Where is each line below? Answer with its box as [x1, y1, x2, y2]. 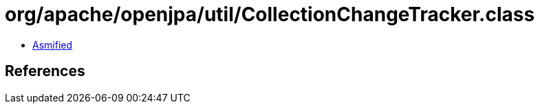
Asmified [32, 38, 73, 51]
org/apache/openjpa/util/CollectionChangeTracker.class [5, 3, 535, 26]
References [5, 62, 85, 80]
